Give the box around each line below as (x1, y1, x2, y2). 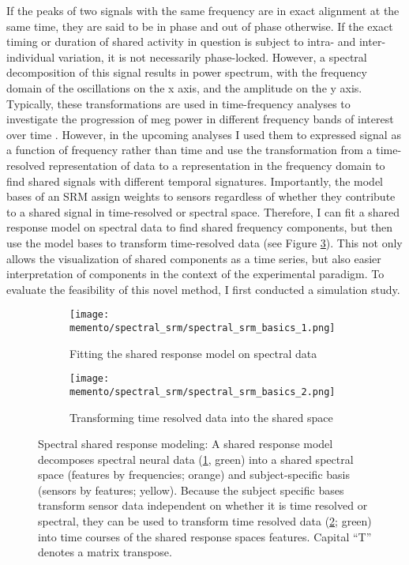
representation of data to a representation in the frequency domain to (48, 156, 385, 173)
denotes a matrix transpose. (38, 544, 172, 560)
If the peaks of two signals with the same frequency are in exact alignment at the (6, 2, 400, 18)
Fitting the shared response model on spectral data (69, 345, 317, 361)
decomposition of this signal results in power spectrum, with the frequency (6, 64, 367, 81)
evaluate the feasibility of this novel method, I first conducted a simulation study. (6, 281, 400, 297)
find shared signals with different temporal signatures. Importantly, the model (6, 172, 384, 189)
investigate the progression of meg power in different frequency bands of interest (6, 111, 394, 127)
